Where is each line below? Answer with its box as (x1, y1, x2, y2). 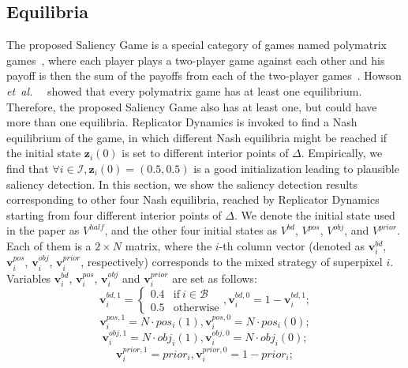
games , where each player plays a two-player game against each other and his (6, 51, 385, 68)
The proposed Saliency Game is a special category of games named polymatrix (6, 36, 387, 53)
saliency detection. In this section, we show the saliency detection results (6, 175, 358, 192)
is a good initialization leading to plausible (193, 160, 399, 176)
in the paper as (6, 222, 80, 238)
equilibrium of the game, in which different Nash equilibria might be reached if (6, 129, 387, 145)
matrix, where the (125, 237, 212, 253)
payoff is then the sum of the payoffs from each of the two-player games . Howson (6, 67, 402, 84)
